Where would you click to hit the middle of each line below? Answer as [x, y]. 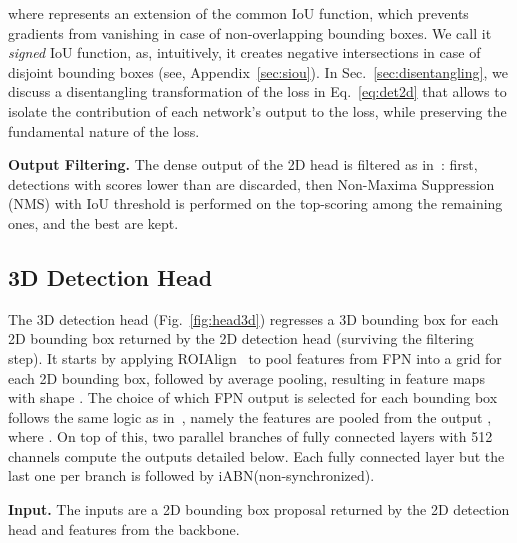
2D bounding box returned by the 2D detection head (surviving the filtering [241, 338]
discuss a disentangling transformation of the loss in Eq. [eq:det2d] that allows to [257, 91]
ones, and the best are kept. [93, 222]
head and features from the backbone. [124, 528]
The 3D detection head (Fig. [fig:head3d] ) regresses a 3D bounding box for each [253, 318]
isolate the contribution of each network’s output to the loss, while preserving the [257, 110]
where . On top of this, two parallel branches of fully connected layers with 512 [250, 436]
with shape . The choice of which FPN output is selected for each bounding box [253, 397]
